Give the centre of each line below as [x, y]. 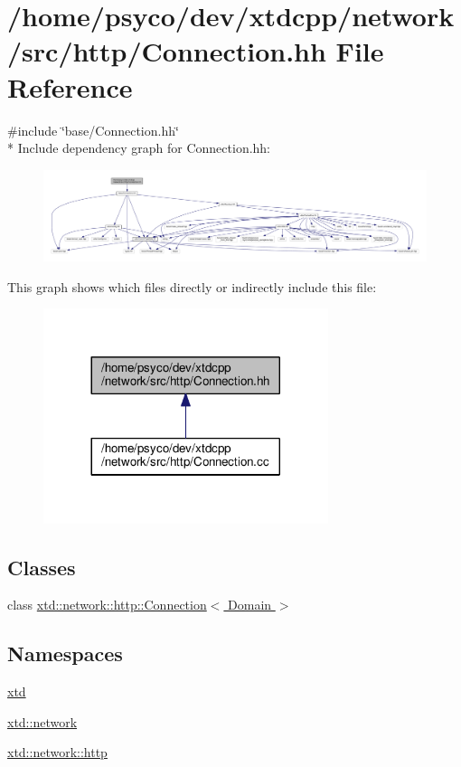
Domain [250, 605]
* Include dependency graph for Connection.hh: [139, 148]
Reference [70, 86]
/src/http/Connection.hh [167, 51]
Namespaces [65, 653]
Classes [42, 567]
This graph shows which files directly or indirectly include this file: [192, 286]
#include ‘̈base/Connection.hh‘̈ [93, 130]
